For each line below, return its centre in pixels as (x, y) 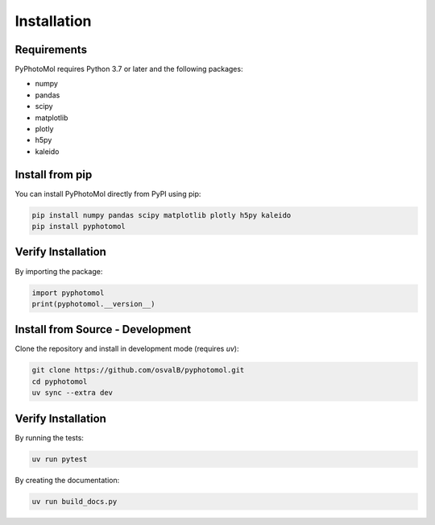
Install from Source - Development (103, 329)
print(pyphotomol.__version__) (94, 304)
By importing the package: (59, 271)
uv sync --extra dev (72, 393)
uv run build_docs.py (75, 501)
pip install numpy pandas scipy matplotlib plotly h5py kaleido (162, 215)
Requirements (51, 50)
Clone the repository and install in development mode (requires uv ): (127, 349)
